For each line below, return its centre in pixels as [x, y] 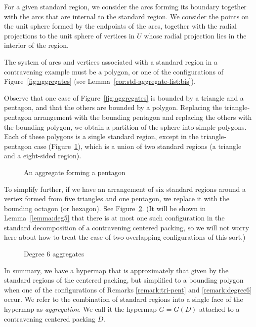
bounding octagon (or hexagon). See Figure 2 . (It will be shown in [105, 208]
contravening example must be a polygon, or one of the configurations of [114, 71]
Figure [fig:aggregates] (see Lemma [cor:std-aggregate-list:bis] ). [100, 81]
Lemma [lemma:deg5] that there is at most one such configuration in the [114, 218]
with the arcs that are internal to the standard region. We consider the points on [127, 16]
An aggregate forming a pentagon [75, 172]
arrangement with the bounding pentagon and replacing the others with [143, 117]
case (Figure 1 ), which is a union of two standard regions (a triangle [138, 146]
